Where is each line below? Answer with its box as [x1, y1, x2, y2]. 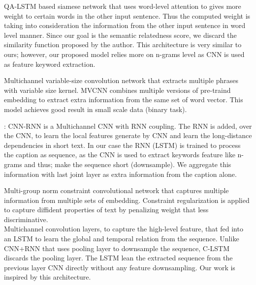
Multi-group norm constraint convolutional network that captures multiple [4, 185, 229, 196]
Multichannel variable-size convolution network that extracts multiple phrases [4, 75, 239, 85]
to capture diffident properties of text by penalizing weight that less [4, 204, 209, 215]
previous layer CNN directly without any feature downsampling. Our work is [4, 262, 235, 272]
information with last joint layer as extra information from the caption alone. [4, 169, 237, 179]
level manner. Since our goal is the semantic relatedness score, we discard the [4, 29, 237, 40]
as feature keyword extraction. [4, 58, 96, 69]
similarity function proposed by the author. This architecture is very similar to [4, 39, 242, 50]
